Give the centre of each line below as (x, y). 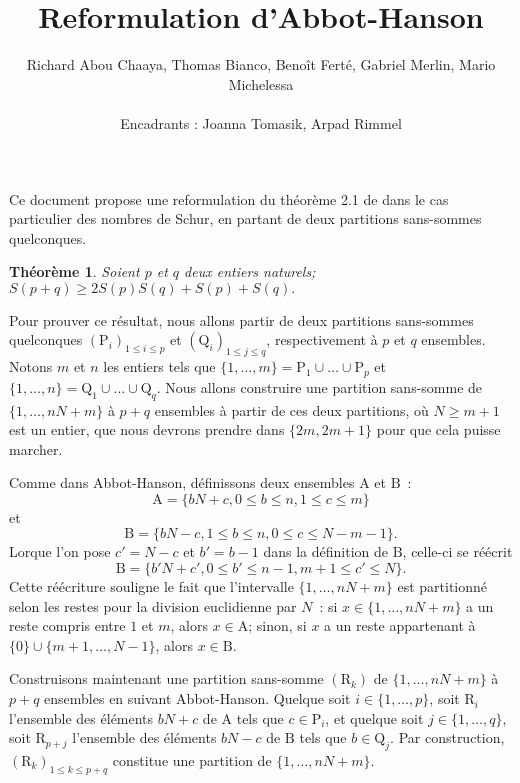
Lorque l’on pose (60, 551)
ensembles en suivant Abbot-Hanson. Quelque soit (197, 698)
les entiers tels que (159, 366)
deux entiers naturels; (250, 271)
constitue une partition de (192, 760)
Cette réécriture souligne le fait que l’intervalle (151, 586)
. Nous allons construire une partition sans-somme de (319, 386)
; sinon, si (277, 625)
